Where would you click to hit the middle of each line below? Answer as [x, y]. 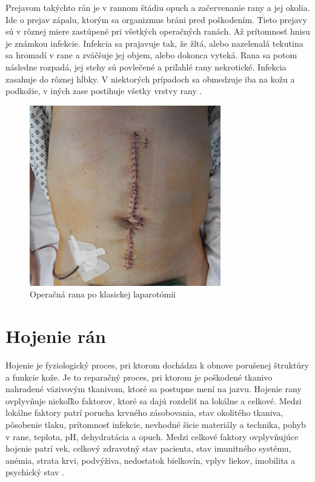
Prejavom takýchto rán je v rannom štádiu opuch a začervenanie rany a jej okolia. [158, 7]
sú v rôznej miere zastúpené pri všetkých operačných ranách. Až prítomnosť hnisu [158, 31]
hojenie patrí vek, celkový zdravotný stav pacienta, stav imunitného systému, [148, 448]
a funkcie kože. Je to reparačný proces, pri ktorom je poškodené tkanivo [139, 377]
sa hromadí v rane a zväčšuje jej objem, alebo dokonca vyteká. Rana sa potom [151, 55]
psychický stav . [35, 472]
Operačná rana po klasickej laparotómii [103, 294]
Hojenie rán [56, 336]
